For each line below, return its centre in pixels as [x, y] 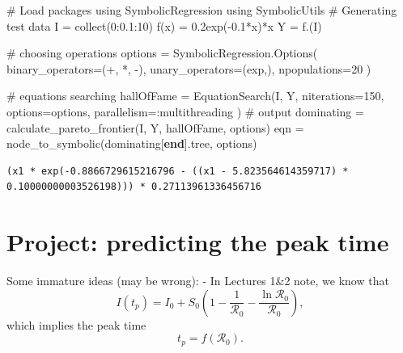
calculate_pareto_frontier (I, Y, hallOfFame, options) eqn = [155, 127]
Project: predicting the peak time [198, 242]
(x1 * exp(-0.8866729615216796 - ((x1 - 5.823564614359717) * [178, 171]
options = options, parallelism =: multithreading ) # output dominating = [185, 111]
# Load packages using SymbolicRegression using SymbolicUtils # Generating [202, 10]
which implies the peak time [76, 324]
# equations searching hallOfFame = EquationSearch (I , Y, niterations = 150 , [195, 96]
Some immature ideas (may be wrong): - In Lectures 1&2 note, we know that [198, 281]
